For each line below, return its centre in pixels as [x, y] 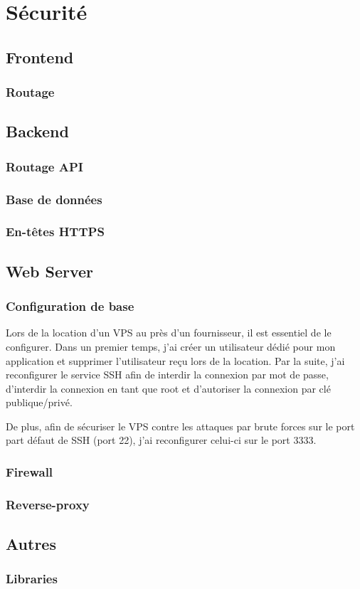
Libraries [32, 579]
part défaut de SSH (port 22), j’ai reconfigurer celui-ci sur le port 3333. [161, 440]
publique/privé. [39, 402]
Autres [31, 544]
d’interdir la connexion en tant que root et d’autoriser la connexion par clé [168, 388]
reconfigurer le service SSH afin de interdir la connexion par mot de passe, [167, 375]
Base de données [54, 199]
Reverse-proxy [48, 504]
